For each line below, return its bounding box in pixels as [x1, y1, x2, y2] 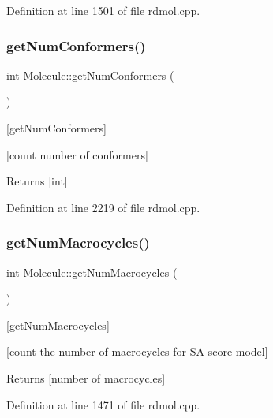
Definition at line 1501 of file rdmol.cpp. [6, 2, 200, 18]
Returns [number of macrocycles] [6, 369, 166, 386]
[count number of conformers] [6, 146, 148, 162]
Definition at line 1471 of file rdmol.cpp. [6, 396, 200, 412]
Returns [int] [6, 173, 68, 189]
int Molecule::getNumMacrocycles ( [6, 263, 178, 280]
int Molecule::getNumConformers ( [6, 66, 174, 83]
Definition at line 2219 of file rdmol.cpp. [6, 199, 200, 215]
